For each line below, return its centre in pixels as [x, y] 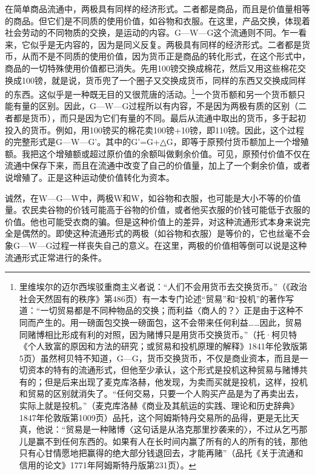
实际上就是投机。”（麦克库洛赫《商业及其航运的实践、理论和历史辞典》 [159, 406]
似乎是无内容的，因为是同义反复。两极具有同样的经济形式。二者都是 [166, 44]
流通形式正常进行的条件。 [56, 257]
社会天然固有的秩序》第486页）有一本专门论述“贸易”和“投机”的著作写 [157, 298]
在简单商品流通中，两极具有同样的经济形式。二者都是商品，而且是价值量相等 [157, 8]
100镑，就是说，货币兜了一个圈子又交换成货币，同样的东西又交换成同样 [164, 80]
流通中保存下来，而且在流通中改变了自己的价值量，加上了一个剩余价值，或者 [157, 165]
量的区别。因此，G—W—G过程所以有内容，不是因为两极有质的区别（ [160, 106]
